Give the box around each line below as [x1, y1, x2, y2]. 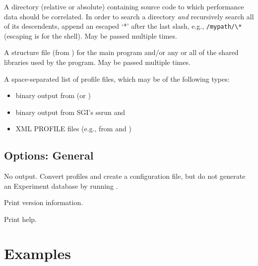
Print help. [4, 213, 37, 224]
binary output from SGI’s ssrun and [15, 106, 126, 117]
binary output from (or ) [15, 90, 91, 101]
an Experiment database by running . [4, 180, 118, 191]
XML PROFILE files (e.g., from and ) [15, 123, 131, 134]
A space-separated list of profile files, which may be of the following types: [4, 73, 230, 84]
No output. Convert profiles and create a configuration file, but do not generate [4, 171, 246, 181]
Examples [4, 243, 71, 263]
